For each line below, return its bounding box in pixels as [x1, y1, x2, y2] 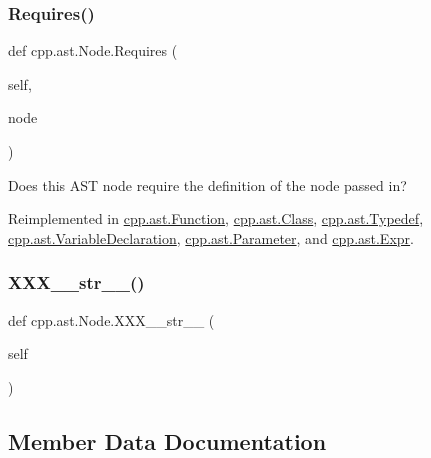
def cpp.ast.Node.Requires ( [8, 40, 178, 61]
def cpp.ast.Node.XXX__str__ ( [8, 309, 215, 330]
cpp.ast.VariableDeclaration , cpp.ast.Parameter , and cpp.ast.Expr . [8, 227, 414, 248]
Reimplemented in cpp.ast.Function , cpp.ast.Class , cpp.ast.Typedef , [8, 208, 424, 229]
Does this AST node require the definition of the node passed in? [8, 174, 407, 195]
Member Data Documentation [8, 425, 327, 456]
